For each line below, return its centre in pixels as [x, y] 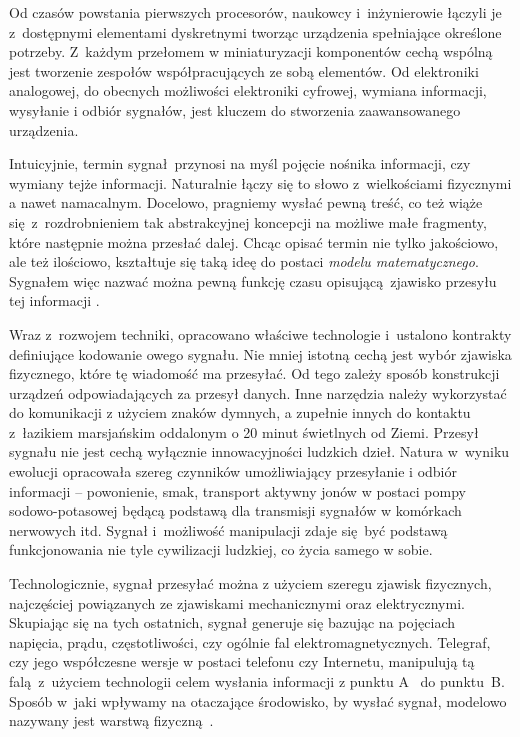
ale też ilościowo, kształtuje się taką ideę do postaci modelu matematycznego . [244, 261]
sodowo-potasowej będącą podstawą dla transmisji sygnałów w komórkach [235, 510]
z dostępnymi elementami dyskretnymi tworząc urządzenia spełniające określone [255, 31]
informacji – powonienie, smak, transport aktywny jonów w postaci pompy [237, 490]
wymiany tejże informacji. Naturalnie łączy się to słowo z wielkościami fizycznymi [260, 182]
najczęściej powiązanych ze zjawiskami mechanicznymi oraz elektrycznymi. [237, 602]
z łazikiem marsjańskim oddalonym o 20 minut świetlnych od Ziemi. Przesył [244, 431]
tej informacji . [54, 300]
